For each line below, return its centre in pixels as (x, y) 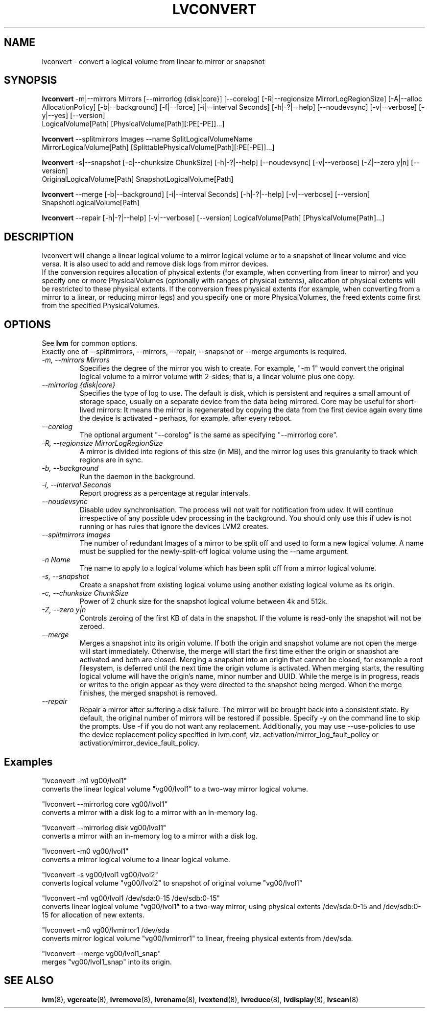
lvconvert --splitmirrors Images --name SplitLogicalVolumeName (147, 139)
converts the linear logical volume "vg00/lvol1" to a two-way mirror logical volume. (175, 789)
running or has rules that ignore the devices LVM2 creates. (174, 527)
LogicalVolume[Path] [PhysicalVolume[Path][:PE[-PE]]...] (133, 124)
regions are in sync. (111, 460)
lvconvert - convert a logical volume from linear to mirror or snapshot (153, 61)
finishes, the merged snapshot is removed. (148, 693)
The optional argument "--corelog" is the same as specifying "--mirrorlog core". (209, 435)
